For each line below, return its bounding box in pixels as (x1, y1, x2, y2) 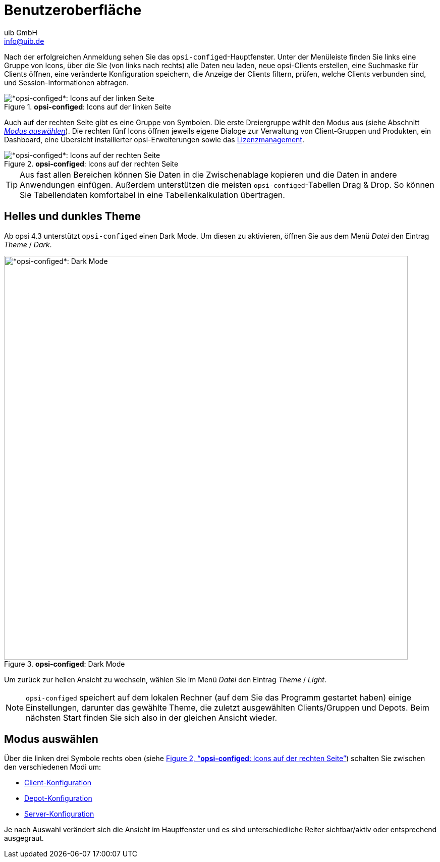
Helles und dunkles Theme (4, 210, 141, 223)
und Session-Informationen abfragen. (4, 78, 129, 87)
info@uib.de (4, 36, 44, 45)
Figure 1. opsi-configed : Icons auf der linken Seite (4, 102, 171, 111)
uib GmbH (4, 28, 37, 37)
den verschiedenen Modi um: (4, 763, 101, 772)
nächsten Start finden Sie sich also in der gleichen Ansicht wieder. (26, 712, 278, 723)
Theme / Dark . (4, 240, 52, 249)
